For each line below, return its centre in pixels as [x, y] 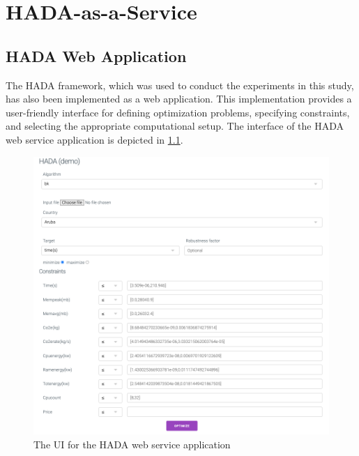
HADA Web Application [96, 55]
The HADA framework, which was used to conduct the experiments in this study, [180, 85]
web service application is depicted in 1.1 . [94, 139]
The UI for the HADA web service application [132, 444]
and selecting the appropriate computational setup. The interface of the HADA [175, 126]
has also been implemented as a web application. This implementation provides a [179, 99]
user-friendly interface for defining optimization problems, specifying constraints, [178, 112]
